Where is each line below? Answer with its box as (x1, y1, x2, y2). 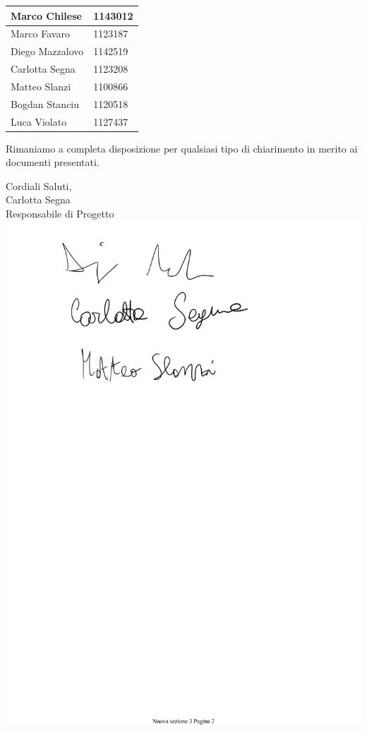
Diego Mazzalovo (11, 44, 84, 59)
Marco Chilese (11, 8, 82, 23)
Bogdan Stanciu (11, 96, 80, 111)
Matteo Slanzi (11, 78, 71, 93)
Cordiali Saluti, (6, 178, 72, 193)
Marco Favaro (11, 26, 70, 41)
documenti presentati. (6, 155, 100, 170)
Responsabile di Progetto (6, 206, 114, 221)
